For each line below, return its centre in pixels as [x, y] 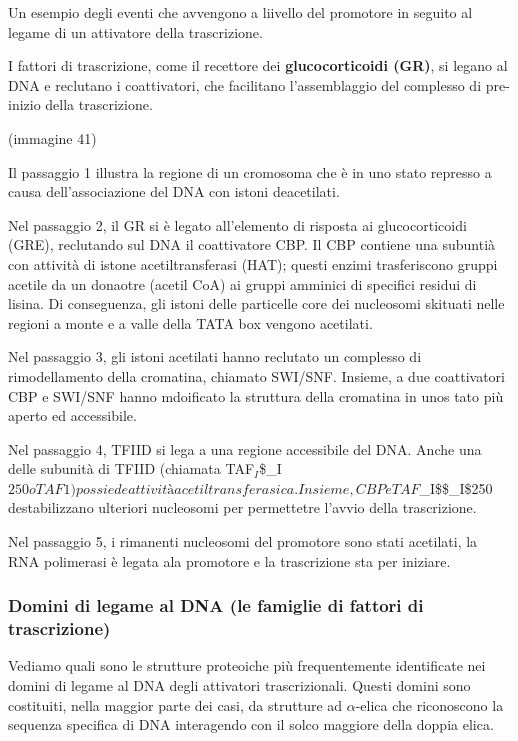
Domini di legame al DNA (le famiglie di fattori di [216, 605]
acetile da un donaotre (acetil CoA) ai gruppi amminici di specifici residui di [242, 283]
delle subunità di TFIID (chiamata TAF [131, 468]
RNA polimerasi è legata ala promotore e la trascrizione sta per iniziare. [229, 560]
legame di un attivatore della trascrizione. [135, 31]
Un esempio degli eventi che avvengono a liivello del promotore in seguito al [240, 12]
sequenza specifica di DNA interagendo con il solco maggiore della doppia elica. [251, 724]
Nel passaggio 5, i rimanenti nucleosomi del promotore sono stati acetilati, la [243, 541]
